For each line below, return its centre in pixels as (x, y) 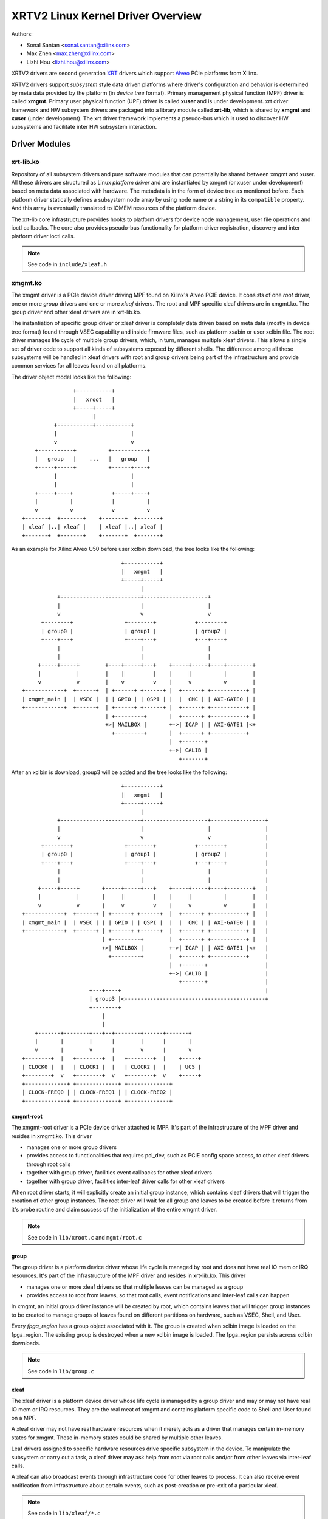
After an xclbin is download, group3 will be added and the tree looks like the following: (119, 772)
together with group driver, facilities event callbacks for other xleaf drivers (119, 1173)
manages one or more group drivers (72, 1147)
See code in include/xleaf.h (67, 264)
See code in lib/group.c (61, 1371)
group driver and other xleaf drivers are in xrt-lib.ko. (77, 312)
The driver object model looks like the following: (71, 377)
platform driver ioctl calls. (43, 236)
